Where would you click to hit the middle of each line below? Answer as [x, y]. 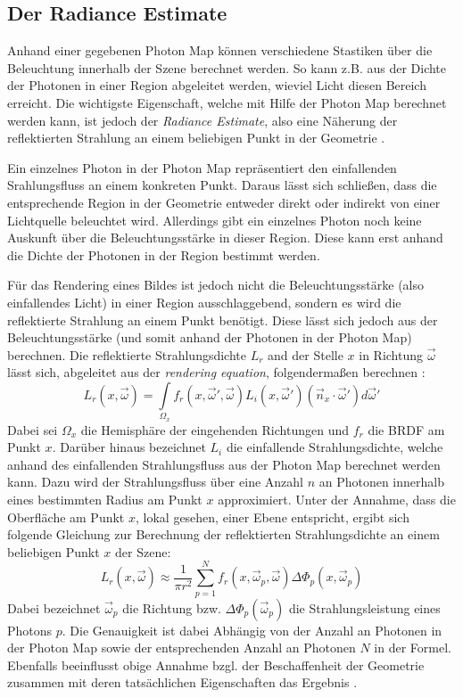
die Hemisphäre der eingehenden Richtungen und [215, 429]
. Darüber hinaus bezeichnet [129, 447]
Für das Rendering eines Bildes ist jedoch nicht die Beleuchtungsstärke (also [215, 285]
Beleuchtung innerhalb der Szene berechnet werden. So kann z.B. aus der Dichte [227, 67]
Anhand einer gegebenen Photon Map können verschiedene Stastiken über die [220, 50]
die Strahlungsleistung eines [364, 607]
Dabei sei [33, 429]
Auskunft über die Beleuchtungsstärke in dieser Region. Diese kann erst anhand [225, 238]
